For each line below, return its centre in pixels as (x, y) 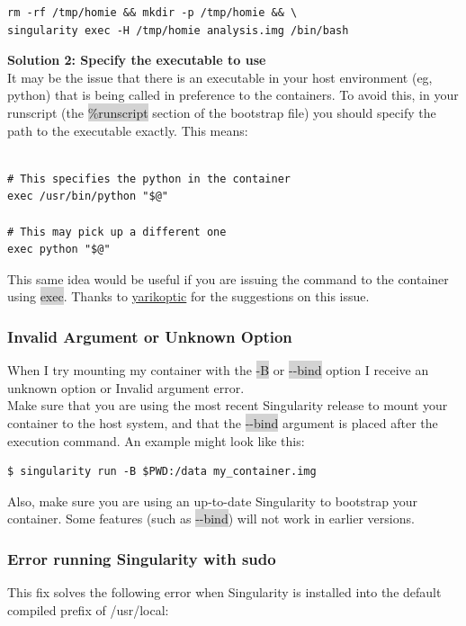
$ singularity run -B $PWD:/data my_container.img (162, 472)
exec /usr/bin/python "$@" (88, 197)
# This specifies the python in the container (149, 179)
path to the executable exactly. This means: (128, 130)
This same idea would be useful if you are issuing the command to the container (228, 278)
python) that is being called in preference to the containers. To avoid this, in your (233, 95)
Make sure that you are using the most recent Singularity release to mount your (228, 405)
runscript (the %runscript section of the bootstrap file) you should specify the (222, 112)
